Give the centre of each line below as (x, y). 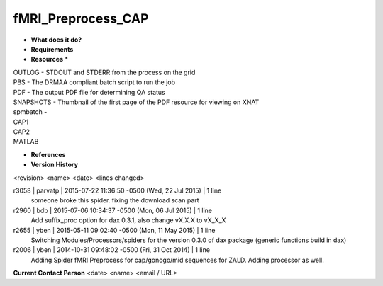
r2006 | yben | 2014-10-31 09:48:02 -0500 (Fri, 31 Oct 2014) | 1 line (112, 250)
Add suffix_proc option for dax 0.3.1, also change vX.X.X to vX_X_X (128, 220)
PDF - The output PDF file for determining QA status (89, 92)
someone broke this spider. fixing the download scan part (115, 200)
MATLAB (26, 142)
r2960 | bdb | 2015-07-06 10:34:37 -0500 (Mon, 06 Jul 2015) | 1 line (113, 210)
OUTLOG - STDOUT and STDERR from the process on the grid (104, 72)
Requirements (52, 49)
